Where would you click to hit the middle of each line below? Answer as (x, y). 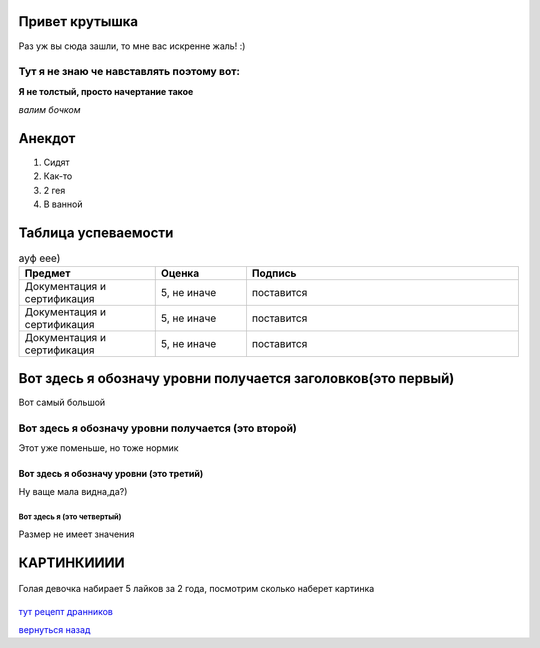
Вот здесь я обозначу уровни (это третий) (111, 474)
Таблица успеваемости (96, 232)
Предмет (47, 273)
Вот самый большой (62, 402)
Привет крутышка (78, 21)
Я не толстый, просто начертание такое (106, 91)
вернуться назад (54, 630)
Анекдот (47, 138)
